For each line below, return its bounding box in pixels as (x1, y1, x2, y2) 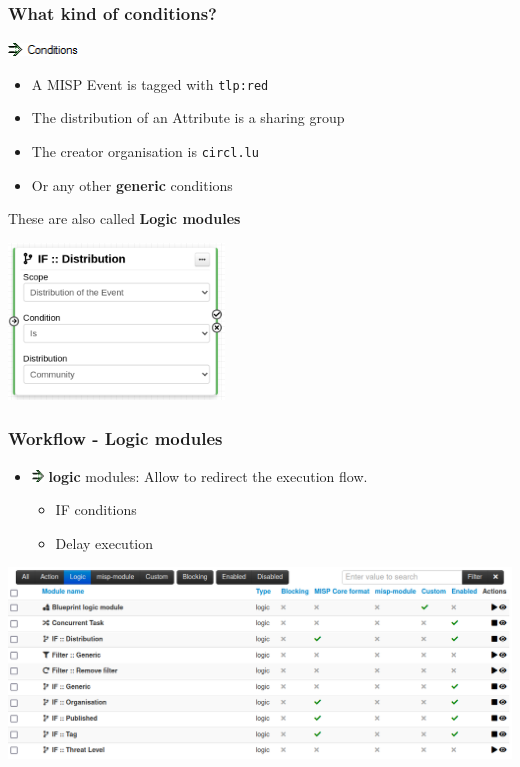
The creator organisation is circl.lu (31, 141, 259, 162)
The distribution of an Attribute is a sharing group (31, 107, 345, 128)
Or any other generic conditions (31, 174, 233, 195)
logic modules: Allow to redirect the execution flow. (48, 465, 368, 486)
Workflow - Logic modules (8, 426, 223, 451)
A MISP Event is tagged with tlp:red (31, 73, 269, 94)
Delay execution (55, 532, 154, 553)
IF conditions (55, 499, 137, 520)
